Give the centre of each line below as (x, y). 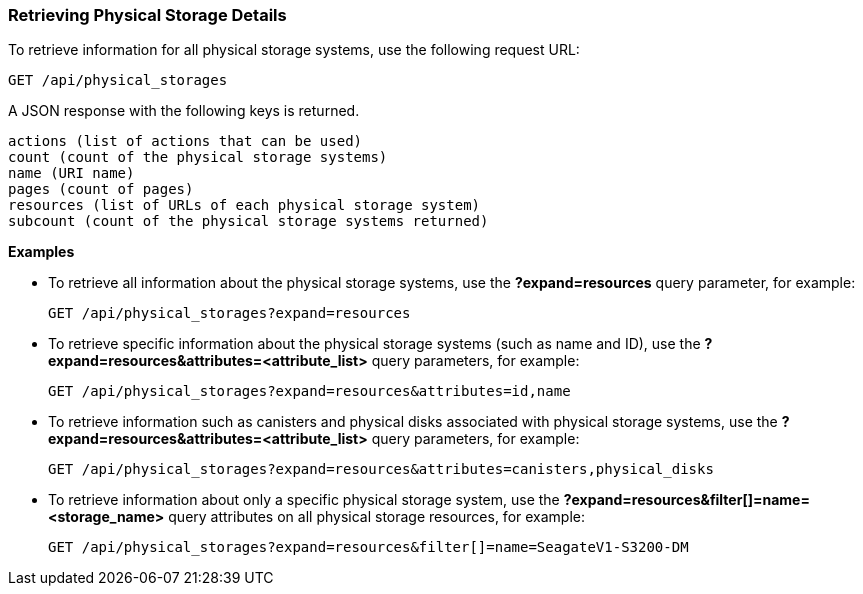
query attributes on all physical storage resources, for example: (377, 517)
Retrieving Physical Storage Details (147, 15)
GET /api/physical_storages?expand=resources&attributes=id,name (309, 391)
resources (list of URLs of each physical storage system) (244, 205)
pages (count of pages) (101, 189)
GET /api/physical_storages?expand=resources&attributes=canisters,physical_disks (381, 469)
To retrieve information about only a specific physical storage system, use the (304, 500)
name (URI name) (71, 173)
